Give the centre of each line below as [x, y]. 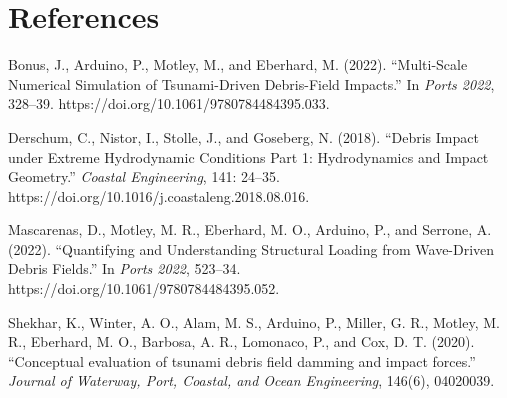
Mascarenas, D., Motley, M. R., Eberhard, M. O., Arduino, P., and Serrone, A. [250, 229]
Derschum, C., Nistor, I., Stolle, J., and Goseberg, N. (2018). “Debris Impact [243, 136]
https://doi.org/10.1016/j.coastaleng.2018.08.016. [159, 195]
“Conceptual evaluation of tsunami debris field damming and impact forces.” [242, 360]
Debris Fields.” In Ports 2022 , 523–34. [124, 268]
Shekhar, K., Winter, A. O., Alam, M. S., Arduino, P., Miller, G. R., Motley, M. [254, 321]
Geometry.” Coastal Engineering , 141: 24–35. [144, 176]
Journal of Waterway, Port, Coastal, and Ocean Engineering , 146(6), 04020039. [251, 380]
